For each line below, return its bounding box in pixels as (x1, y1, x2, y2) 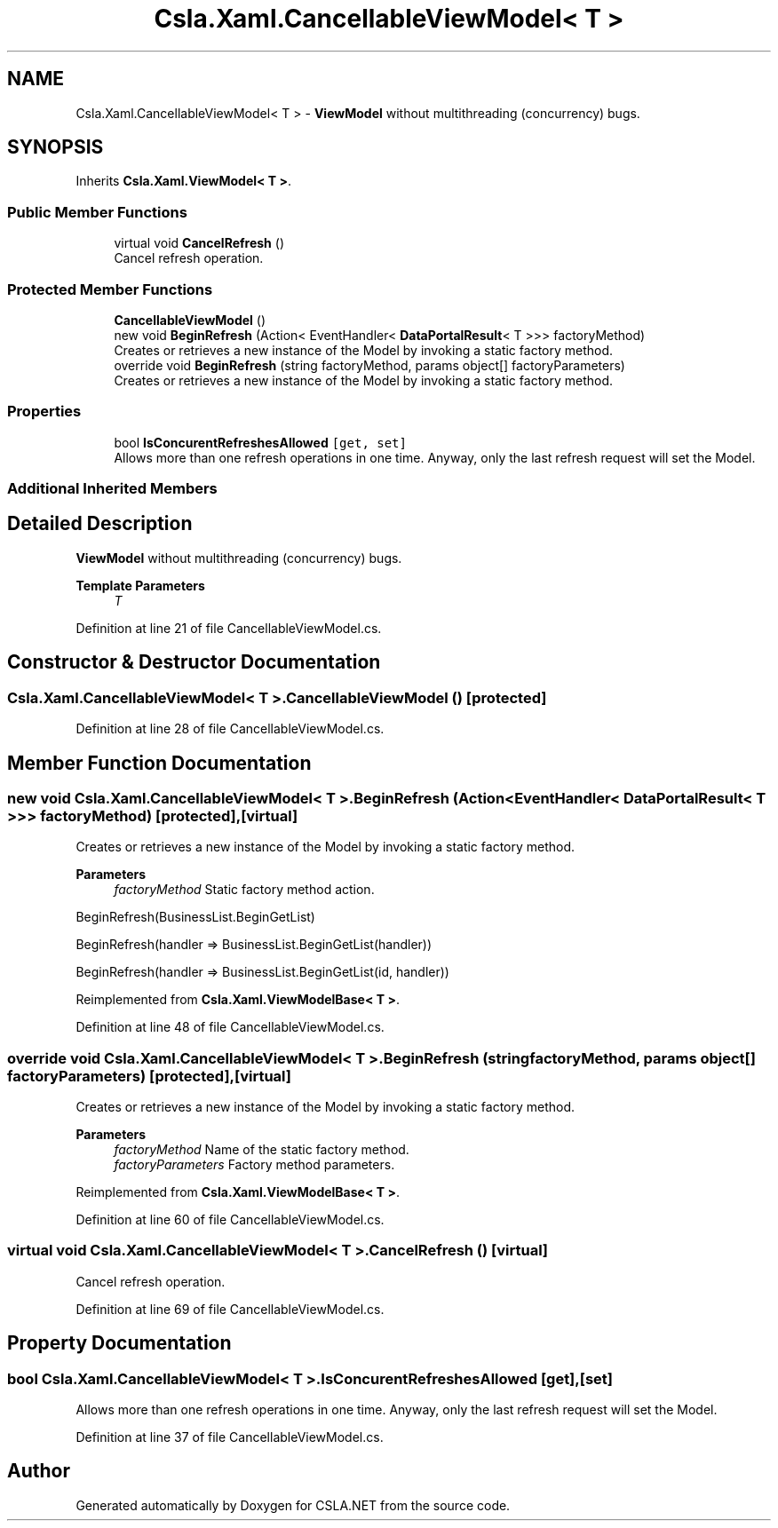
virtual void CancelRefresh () (114, 235, 284, 251)
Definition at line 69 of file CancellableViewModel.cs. (75, 1301, 385, 1317)
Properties (7, 402, 82, 421)
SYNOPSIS (7, 136, 104, 159)
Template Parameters (75, 577, 205, 593)
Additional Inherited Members (7, 479, 218, 498)
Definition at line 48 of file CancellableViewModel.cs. (75, 1019, 385, 1035)
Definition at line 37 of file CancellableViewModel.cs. (75, 1429, 384, 1445)
